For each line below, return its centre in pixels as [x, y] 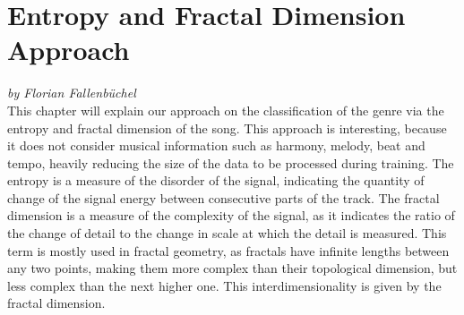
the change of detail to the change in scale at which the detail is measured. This [227, 233]
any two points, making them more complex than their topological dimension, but [232, 268]
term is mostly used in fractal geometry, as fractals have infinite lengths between [228, 250]
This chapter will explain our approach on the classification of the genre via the [226, 110]
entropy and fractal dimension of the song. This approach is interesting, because [227, 128]
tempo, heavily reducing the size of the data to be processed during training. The [231, 162]
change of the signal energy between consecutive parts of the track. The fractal [223, 197]
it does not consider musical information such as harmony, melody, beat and [216, 145]
